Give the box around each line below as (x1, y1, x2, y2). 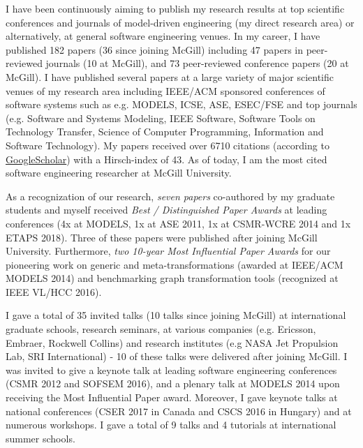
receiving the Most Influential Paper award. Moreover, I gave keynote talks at (6, 390, 338, 405)
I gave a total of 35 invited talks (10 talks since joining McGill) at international (6, 308, 346, 322)
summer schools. (6, 431, 75, 445)
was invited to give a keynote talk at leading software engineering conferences (6, 362, 337, 377)
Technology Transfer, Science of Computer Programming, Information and (6, 124, 324, 139)
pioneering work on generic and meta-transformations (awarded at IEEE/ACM (6, 257, 343, 271)
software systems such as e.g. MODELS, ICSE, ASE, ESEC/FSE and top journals (6, 97, 357, 112)
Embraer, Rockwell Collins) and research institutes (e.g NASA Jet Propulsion (6, 335, 339, 350)
